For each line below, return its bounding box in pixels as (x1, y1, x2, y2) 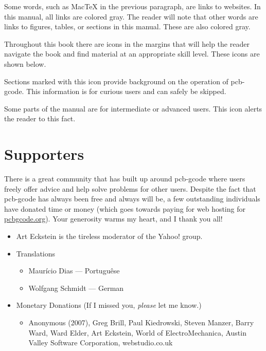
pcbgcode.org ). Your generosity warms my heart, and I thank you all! (4, 213, 223, 224)
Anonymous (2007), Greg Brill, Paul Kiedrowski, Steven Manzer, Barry (28, 317, 254, 327)
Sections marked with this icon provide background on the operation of (4, 76, 228, 86)
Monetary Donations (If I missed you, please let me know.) (16, 300, 202, 310)
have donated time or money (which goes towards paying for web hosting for (4, 203, 245, 214)
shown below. (4, 58, 46, 69)
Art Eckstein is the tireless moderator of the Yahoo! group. (16, 231, 203, 242)
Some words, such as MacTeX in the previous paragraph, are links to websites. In (4, 1, 261, 11)
